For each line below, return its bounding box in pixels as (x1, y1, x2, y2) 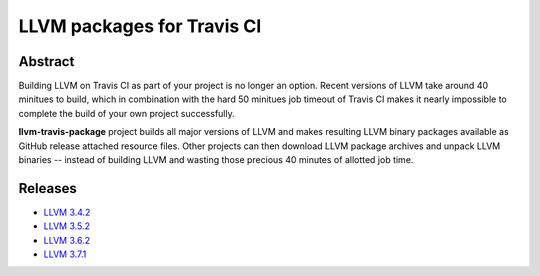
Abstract (18, 53, 75, 70)
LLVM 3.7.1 (43, 248, 87, 260)
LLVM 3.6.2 (43, 234, 90, 246)
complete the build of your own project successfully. (18, 107, 235, 119)
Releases (18, 180, 77, 197)
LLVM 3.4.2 (43, 206, 91, 218)
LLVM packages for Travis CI (18, 15, 262, 37)
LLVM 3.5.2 (43, 220, 90, 232)
